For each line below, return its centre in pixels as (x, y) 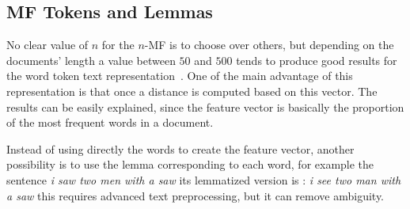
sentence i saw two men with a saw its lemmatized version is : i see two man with (204, 179)
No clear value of (47, 45)
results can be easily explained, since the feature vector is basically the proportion (205, 106)
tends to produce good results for (317, 60)
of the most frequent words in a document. (110, 122)
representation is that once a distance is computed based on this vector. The (192, 91)
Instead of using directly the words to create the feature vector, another (180, 148)
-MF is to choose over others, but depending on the (269, 45)
